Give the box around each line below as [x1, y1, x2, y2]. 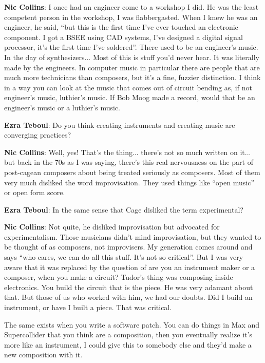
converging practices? [4, 129, 71, 140]
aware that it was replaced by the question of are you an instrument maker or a [4, 261, 255, 272]
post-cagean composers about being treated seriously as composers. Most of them [4, 166, 260, 177]
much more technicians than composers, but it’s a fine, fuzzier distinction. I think [4, 72, 261, 83]
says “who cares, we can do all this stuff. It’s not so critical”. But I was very [4, 252, 243, 262]
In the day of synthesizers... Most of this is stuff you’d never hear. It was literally [4, 51, 259, 62]
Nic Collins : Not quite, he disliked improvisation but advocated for [4, 221, 220, 232]
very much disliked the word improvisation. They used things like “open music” [4, 177, 254, 187]
